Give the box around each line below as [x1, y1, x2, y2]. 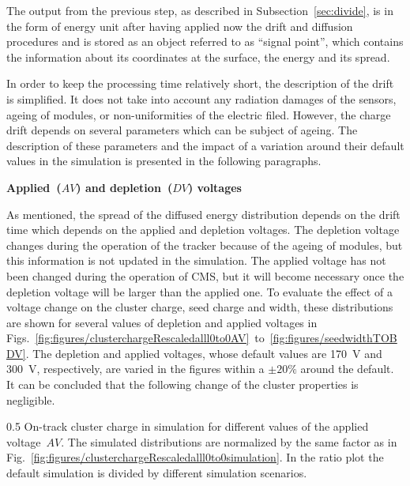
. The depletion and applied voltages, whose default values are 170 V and [25, 345, 382, 361]
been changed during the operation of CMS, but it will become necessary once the [6, 267, 404, 284]
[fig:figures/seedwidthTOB [269, 330, 397, 346]
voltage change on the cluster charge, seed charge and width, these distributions [6, 299, 393, 315]
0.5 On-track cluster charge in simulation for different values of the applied [6, 418, 369, 435]
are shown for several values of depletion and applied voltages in [6, 314, 318, 330]
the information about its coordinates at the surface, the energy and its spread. [6, 48, 390, 65]
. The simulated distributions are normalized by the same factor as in [61, 433, 397, 450]
